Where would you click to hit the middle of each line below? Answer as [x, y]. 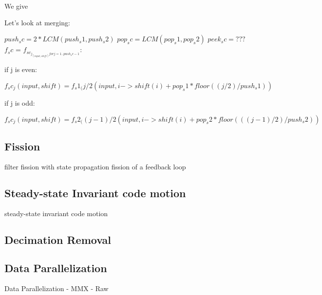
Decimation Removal [58, 239]
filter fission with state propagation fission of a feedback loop [95, 166]
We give [16, 6]
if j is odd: [20, 103]
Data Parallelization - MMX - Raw [57, 288]
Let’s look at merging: [37, 22]
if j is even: [21, 69]
